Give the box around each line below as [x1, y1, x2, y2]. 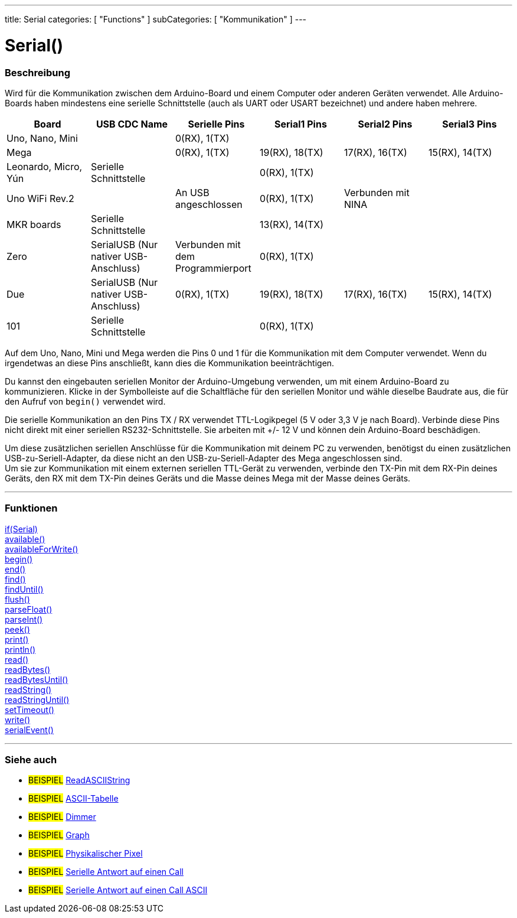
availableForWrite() [5, 543, 78, 554]
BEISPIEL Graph [28, 830, 90, 841]
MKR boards [6, 218, 61, 230]
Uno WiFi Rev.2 [6, 192, 74, 204]
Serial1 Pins [274, 118, 327, 130]
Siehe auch [5, 754, 57, 766]
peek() [5, 624, 30, 634]
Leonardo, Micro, [6, 160, 83, 172]
